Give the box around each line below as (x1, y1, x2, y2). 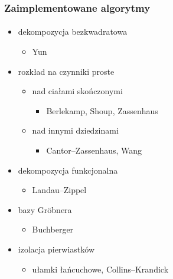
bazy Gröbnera (18, 203, 72, 215)
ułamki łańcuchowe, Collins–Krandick (32, 263, 169, 275)
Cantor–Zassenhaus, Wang (46, 144, 142, 156)
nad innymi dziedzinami (32, 124, 119, 137)
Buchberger (32, 223, 74, 235)
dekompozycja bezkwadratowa (18, 25, 128, 38)
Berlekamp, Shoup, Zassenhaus (46, 104, 158, 117)
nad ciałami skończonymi (32, 85, 123, 97)
